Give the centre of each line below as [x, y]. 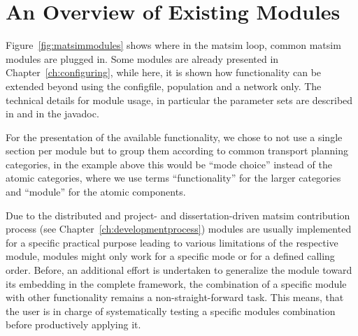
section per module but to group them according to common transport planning [177, 151]
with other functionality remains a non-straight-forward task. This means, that [175, 297]
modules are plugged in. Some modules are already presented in [142, 58]
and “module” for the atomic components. [96, 192]
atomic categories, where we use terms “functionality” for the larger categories [173, 178]
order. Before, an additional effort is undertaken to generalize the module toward [179, 270]
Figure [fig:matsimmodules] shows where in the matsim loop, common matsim [173, 45]
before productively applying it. [73, 324]
